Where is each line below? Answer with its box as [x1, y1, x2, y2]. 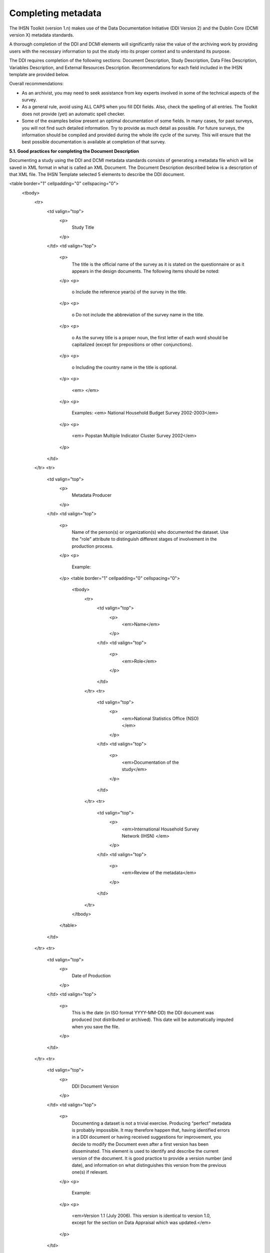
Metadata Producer [71, 492, 112, 498]
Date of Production [71, 973, 111, 979]
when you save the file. [71, 1023, 120, 1029]
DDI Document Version [71, 1083, 119, 1090]
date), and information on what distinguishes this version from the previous [71, 1162, 226, 1168]
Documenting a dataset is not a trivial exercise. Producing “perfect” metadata [71, 1120, 231, 1126]
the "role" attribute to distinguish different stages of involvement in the [71, 536, 217, 542]
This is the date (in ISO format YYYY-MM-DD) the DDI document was [71, 1009, 214, 1015]
